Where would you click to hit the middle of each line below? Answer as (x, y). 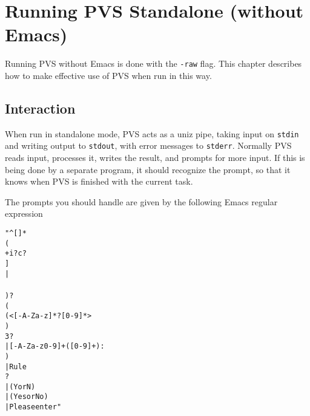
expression (24, 213)
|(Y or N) (20, 387)
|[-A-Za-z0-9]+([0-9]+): (55, 346)
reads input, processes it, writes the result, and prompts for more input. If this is (155, 158)
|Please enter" (33, 407)
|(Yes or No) (27, 397)
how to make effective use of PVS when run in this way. (108, 75)
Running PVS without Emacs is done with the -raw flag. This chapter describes (153, 63)
